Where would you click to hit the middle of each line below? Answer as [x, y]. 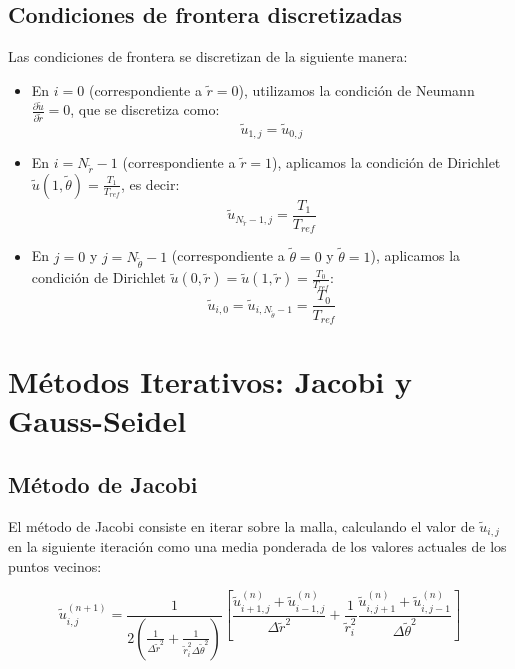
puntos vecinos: [55, 565]
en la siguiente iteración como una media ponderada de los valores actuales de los [257, 546]
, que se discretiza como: [145, 109]
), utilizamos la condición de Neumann [356, 89]
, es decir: [150, 183]
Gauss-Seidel [97, 420]
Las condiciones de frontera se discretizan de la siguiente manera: [208, 56]
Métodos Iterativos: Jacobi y [210, 381]
